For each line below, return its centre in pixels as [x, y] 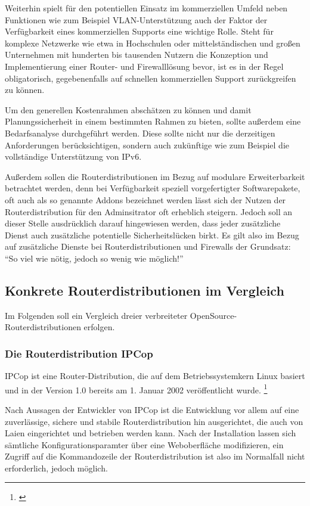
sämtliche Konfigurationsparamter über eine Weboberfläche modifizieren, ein [144, 444]
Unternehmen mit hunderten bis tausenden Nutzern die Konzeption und [137, 55]
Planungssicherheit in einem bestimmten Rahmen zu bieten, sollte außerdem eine [153, 121]
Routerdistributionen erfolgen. [60, 327]
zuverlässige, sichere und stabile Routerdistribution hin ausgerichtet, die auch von [154, 421]
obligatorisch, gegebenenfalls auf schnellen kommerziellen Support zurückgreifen [151, 78]
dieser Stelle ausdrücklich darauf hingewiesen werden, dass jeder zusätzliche [143, 223]
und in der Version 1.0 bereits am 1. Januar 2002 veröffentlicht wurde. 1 [136, 389]
